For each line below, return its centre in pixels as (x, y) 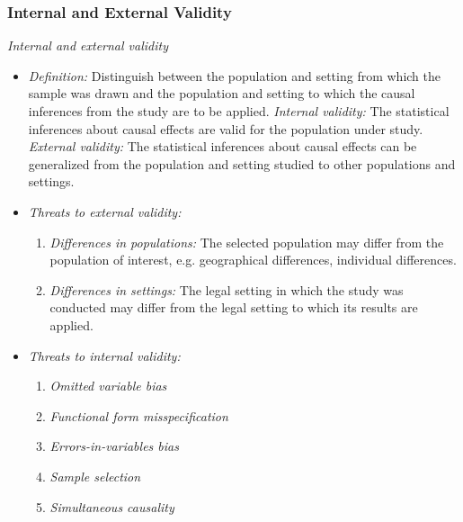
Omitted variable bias (108, 386)
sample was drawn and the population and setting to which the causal (222, 93)
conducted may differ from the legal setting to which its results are (234, 307)
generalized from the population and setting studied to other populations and (242, 163)
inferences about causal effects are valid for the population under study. (226, 128)
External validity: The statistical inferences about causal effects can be (223, 146)
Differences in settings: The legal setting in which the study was (227, 289)
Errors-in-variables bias (114, 446)
